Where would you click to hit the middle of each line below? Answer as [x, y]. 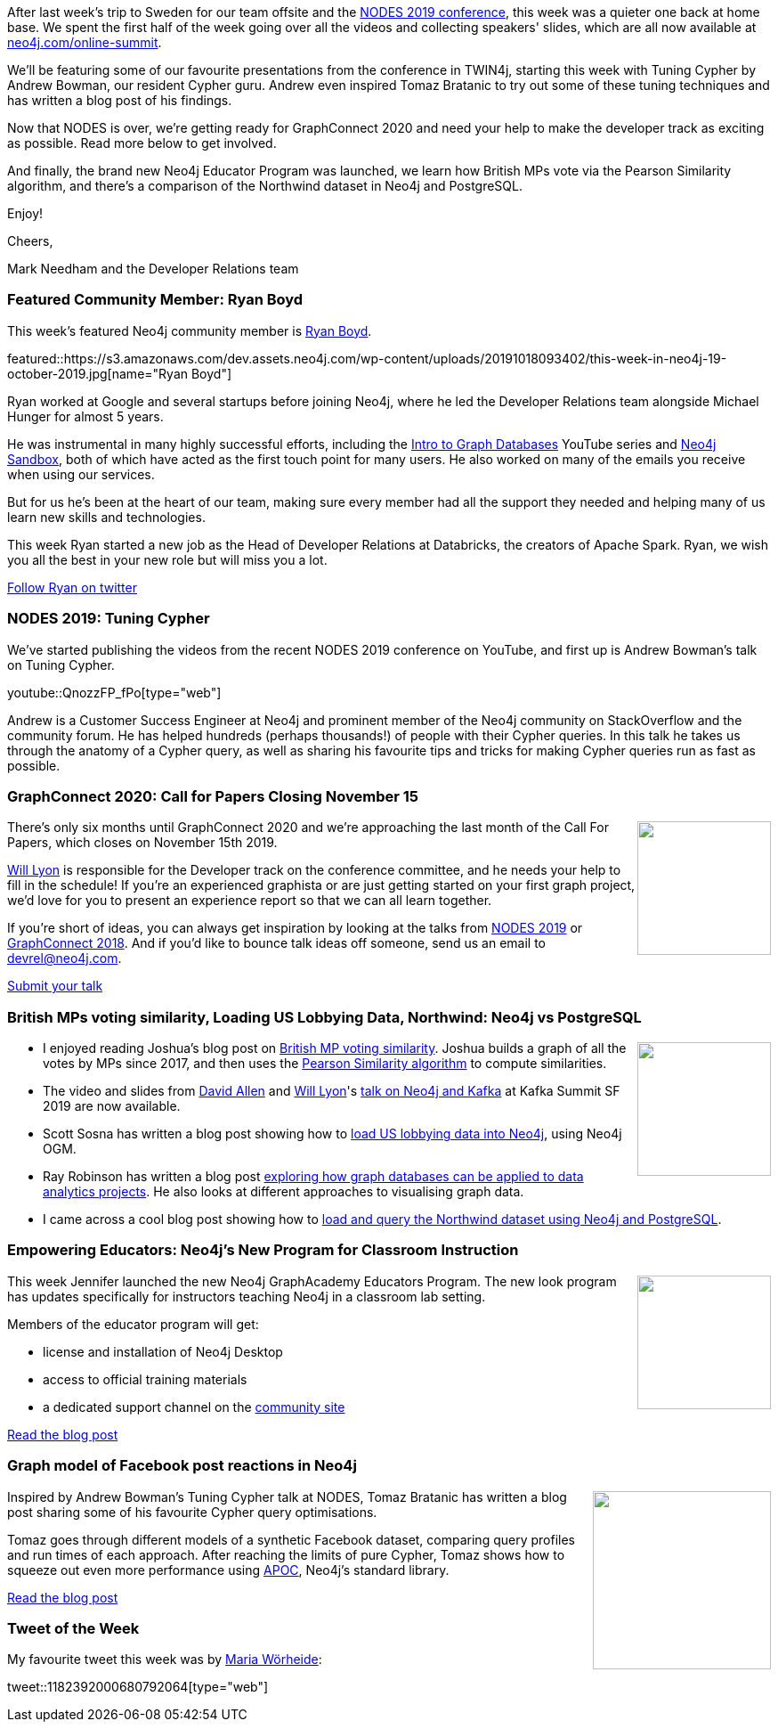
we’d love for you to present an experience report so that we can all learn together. [250, 901]
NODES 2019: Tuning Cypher [109, 619]
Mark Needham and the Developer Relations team [153, 269]
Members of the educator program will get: [133, 1324]
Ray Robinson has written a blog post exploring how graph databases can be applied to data [313, 1176]
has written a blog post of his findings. [120, 100]
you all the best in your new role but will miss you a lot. [167, 559]
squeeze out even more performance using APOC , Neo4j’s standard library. [228, 1570]
